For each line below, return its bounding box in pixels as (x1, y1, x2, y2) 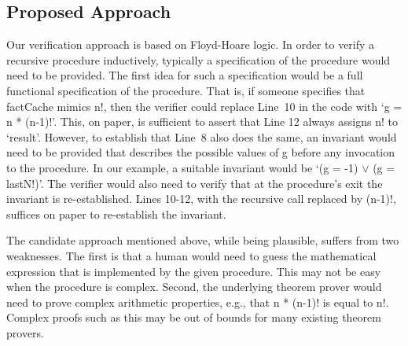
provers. (6, 324, 44, 340)
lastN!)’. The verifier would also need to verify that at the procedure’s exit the (6, 175, 383, 191)
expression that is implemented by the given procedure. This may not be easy (6, 263, 381, 279)
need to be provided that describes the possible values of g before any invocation (6, 144, 395, 160)
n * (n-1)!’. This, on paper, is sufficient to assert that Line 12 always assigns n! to (6, 113, 398, 130)
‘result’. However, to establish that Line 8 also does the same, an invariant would (6, 128, 397, 145)
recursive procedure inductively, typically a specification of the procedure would (6, 51, 391, 68)
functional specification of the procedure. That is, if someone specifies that (6, 82, 366, 98)
